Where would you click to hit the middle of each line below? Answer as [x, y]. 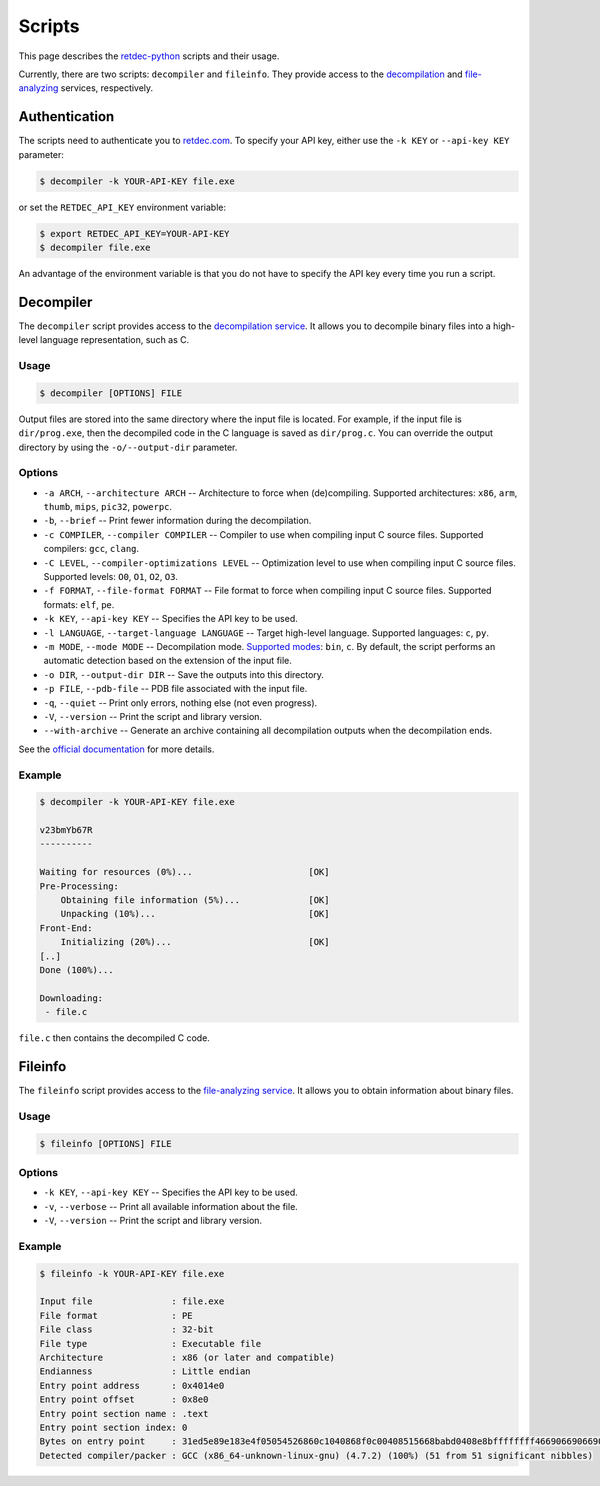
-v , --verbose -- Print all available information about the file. [171, 1206]
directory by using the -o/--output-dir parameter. [128, 447]
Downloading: [71, 998]
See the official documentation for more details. [116, 749]
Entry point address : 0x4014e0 [132, 1385]
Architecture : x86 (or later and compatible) [187, 1357]
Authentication [66, 116]
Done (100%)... [76, 969]
